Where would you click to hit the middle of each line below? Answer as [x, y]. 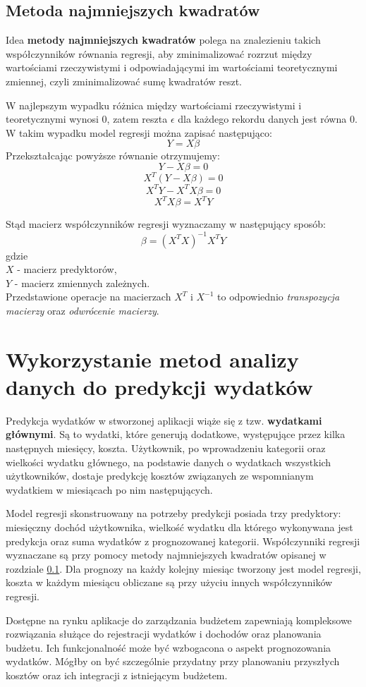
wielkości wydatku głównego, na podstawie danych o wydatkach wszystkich [169, 462]
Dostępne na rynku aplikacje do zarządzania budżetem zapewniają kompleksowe [179, 620]
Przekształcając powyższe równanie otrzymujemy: [113, 156]
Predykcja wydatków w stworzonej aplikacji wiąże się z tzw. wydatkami [164, 420]
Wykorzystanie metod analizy [152, 359]
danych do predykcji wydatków [159, 386]
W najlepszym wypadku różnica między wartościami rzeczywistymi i [154, 105]
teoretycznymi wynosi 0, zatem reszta [87, 119]
